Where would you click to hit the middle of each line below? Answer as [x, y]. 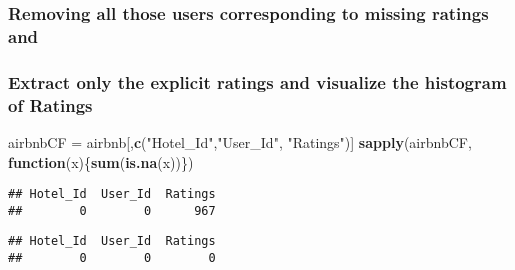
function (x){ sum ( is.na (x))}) [101, 161]
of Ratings [50, 104]
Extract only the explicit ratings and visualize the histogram [257, 81]
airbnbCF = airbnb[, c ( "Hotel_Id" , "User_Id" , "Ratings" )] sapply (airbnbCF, [240, 141]
